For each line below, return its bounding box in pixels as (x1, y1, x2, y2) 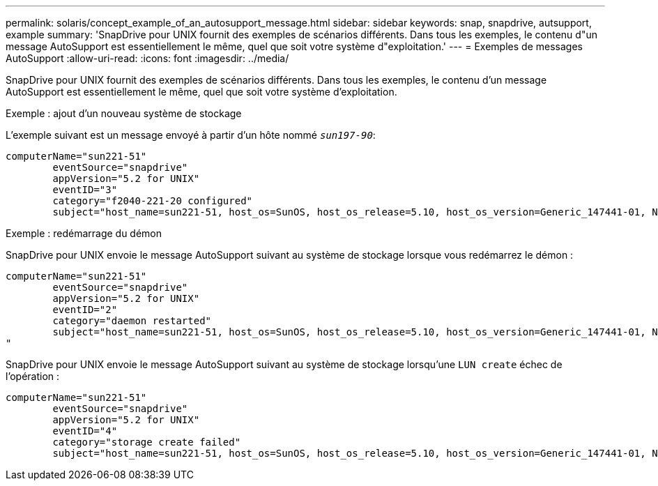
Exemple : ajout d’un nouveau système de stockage (6, 107, 242, 119)
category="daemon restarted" (52, 315, 212, 326)
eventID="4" (52, 425, 118, 436)
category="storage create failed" (52, 436, 241, 448)
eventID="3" (52, 184, 118, 195)
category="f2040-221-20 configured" (52, 195, 253, 206)
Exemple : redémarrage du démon (6, 227, 162, 239)
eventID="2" (52, 304, 118, 315)
